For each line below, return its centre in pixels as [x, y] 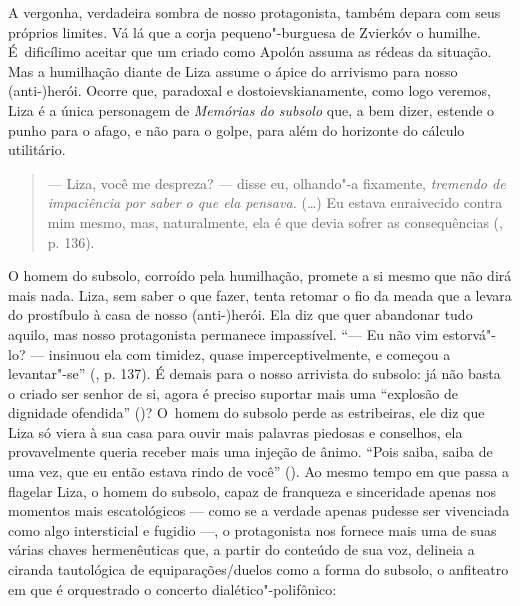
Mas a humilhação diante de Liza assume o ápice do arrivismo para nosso [233, 70]
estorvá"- [469, 333]
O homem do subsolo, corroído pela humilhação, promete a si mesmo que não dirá [260, 275]
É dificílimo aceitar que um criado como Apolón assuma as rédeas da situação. [250, 51]
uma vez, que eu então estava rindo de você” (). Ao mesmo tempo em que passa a [259, 471]
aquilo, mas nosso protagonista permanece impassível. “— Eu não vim [223, 333]
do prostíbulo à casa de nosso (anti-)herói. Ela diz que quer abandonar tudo [240, 314]
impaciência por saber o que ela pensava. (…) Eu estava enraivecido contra [275, 202]
